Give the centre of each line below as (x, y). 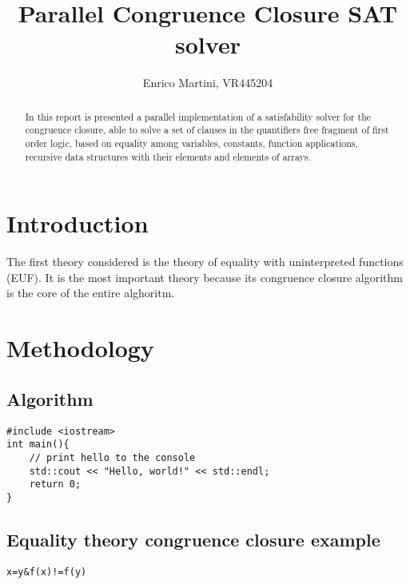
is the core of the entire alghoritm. (91, 293)
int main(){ (38, 445)
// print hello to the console (112, 457)
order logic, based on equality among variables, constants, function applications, (191, 143)
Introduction (78, 223)
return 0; (55, 485)
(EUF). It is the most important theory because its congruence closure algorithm (205, 277)
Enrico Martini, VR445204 (208, 83)
